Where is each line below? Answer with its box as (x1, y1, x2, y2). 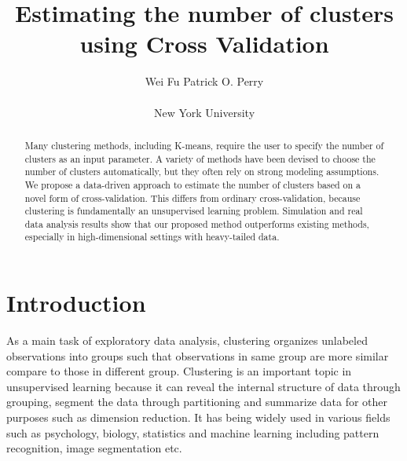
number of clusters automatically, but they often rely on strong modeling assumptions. (24, 165, 379, 178)
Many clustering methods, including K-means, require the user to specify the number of (24, 138, 384, 152)
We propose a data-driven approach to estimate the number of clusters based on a (24, 177, 361, 191)
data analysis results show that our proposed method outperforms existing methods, (24, 217, 369, 230)
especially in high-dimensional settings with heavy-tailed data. (24, 230, 280, 243)
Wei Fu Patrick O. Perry (145, 73, 264, 90)
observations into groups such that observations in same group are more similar (6, 347, 389, 364)
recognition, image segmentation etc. (6, 440, 182, 456)
